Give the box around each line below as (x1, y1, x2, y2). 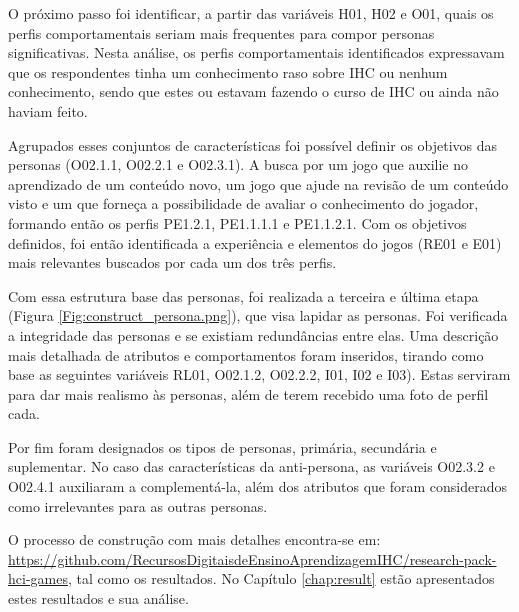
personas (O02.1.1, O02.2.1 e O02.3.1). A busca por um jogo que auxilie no (8, 154, 468, 175)
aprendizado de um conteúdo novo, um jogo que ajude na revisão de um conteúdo (8, 173, 509, 194)
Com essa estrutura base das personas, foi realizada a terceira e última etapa (8, 285, 479, 306)
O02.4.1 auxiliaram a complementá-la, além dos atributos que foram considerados (8, 476, 508, 497)
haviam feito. (8, 100, 88, 121)
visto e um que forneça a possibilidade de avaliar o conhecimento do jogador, (8, 193, 479, 214)
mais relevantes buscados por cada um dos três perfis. (8, 252, 337, 273)
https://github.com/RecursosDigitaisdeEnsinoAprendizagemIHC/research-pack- (8, 548, 497, 569)
